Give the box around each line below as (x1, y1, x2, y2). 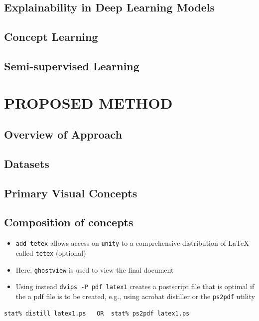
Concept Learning (4, 29, 98, 44)
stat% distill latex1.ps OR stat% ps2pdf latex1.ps (4, 310, 190, 317)
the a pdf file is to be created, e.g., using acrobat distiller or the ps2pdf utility (15, 291, 255, 301)
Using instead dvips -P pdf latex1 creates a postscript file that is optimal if (15, 281, 255, 292)
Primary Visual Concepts (4, 185, 137, 200)
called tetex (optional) (15, 247, 86, 258)
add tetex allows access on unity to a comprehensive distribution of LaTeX (15, 238, 249, 248)
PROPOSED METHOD (4, 92, 173, 113)
